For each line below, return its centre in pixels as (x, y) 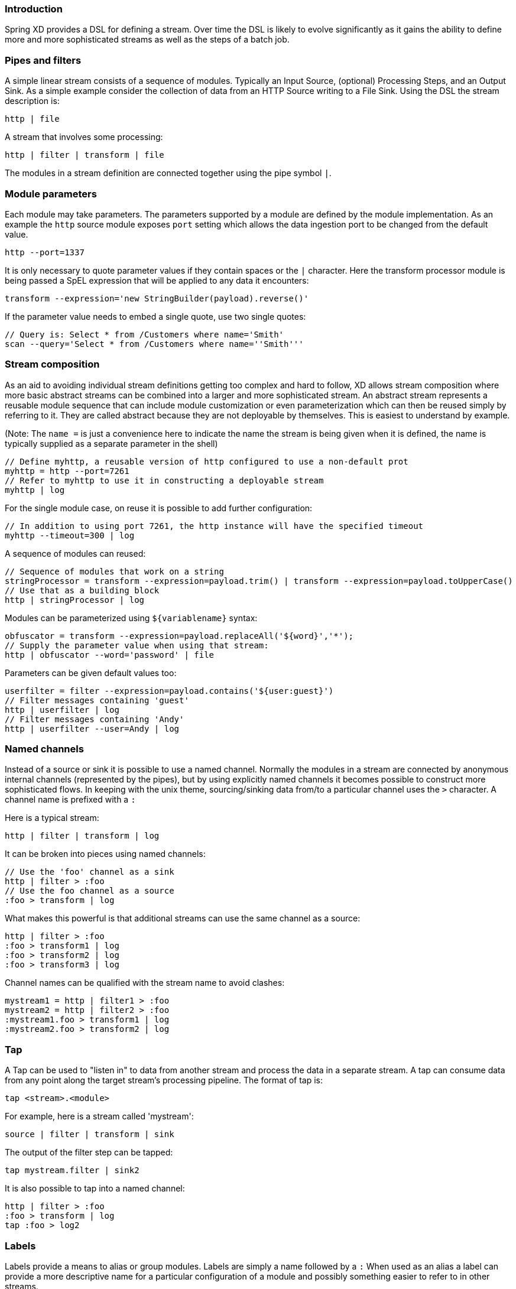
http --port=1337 (45, 252)
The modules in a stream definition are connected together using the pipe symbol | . (168, 173)
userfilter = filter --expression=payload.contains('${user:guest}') (169, 691)
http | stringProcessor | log (75, 600)
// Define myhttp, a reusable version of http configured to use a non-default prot (207, 461)
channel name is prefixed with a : (70, 800)
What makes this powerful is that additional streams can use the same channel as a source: (183, 918)
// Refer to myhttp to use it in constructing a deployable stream (164, 480)
